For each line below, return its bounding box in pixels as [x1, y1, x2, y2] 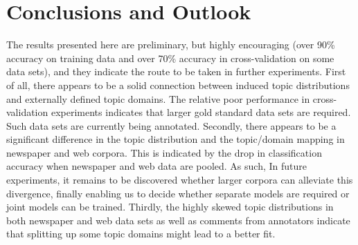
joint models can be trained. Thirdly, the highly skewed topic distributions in [6, 199, 334, 214]
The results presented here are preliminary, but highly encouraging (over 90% [6, 37, 335, 52]
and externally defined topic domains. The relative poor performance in [6, 91, 310, 106]
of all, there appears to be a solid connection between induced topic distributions [6, 77, 350, 92]
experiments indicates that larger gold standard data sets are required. [51, 105, 351, 119]
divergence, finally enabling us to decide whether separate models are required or [6, 186, 350, 200]
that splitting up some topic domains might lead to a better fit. [6, 226, 276, 241]
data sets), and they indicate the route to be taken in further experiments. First [6, 64, 346, 79]
